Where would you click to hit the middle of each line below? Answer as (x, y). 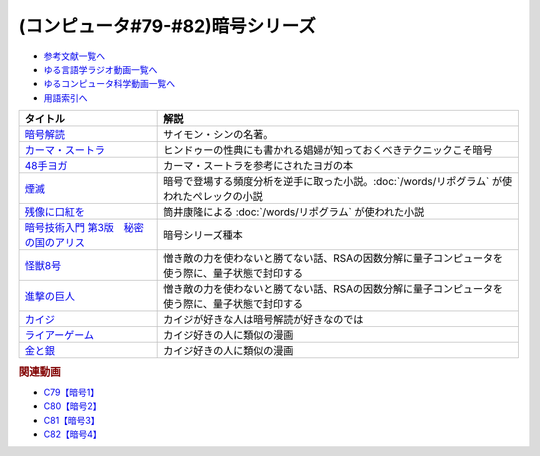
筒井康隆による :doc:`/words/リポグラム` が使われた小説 (294, 212)
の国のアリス (54, 243)
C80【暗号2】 (72, 406)
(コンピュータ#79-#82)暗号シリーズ (167, 26)
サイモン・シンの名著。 (218, 135)
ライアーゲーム (59, 335)
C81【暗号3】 (71, 420)
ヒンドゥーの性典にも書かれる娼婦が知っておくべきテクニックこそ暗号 (328, 150)
